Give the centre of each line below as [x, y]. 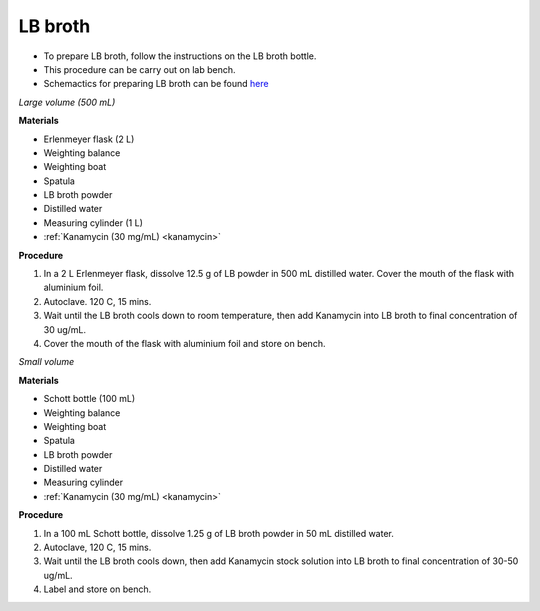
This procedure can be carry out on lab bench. [139, 69]
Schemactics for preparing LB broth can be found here [156, 84]
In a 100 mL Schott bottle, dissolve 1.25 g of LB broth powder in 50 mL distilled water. [219, 533]
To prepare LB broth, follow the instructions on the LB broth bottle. [180, 56]
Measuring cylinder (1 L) [93, 222]
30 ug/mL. [65, 329]
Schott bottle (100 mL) [89, 399]
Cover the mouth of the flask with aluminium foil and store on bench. [184, 343]
